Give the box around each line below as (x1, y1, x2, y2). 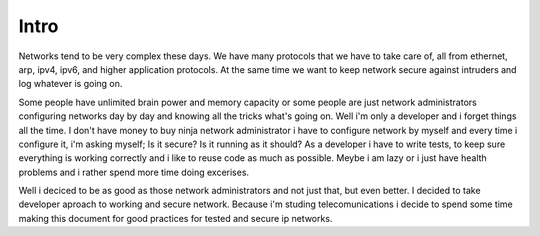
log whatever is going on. (18, 78, 123, 90)
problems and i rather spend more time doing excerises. (18, 166, 250, 178)
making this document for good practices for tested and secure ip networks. (18, 212, 333, 224)
